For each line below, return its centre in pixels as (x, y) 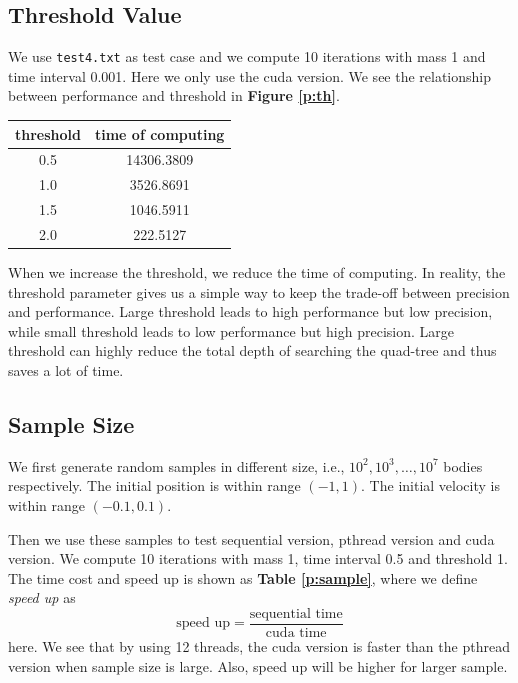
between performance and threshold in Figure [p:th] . (174, 95)
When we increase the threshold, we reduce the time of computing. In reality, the (257, 272)
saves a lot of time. (66, 369)
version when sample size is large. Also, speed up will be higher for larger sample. (258, 665)
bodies (463, 465)
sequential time (296, 613)
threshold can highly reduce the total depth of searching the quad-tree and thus (252, 350)
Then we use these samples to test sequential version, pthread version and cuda (251, 538)
